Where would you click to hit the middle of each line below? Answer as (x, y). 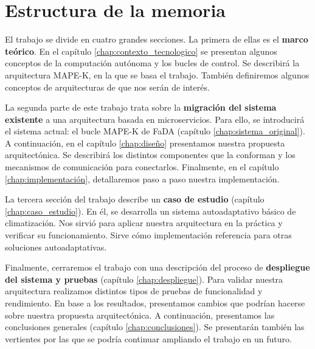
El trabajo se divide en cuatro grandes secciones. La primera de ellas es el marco (157, 39)
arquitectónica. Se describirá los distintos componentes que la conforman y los (150, 155)
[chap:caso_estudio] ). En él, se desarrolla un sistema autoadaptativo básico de (151, 211)
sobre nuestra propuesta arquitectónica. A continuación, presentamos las (140, 315)
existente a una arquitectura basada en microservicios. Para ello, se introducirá (155, 119)
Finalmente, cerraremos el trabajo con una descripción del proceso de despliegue (157, 267)
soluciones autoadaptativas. (56, 247)
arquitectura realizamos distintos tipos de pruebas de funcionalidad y (134, 291)
